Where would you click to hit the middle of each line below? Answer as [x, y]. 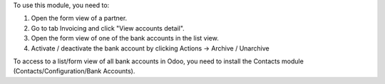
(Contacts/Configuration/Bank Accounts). [74, 71]
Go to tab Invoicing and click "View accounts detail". [108, 28]
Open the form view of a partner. [79, 19]
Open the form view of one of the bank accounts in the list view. [125, 38]
